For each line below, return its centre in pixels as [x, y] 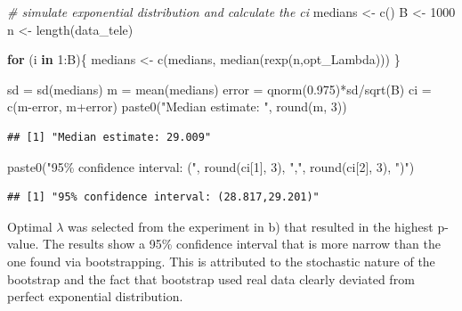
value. [23, 244]
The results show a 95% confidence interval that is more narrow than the [242, 244]
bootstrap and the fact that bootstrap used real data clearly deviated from [211, 278]
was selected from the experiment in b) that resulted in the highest [251, 226]
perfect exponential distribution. [95, 296]
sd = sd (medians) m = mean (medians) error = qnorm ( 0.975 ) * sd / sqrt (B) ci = [219, 89]
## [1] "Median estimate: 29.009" [109, 137]
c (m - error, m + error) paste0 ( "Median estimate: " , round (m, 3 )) [177, 106]
